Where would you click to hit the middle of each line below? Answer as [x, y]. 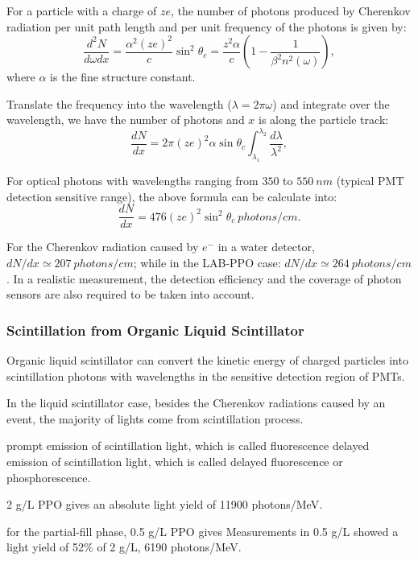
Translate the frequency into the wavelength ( [119, 103]
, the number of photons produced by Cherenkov [290, 10]
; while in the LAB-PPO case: [207, 263]
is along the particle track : [324, 120]
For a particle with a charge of [82, 10]
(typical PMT [370, 181]
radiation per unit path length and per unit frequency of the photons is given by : [207, 26]
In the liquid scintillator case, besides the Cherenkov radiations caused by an [196, 403]
